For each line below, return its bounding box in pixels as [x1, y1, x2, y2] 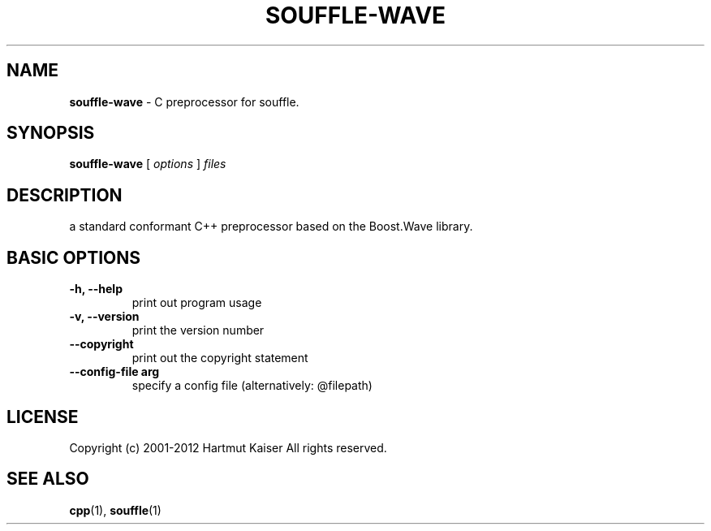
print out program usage [131, 296, 262, 310]
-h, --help [69, 282, 123, 296]
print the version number [131, 323, 265, 338]
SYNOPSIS [6, 123, 95, 144]
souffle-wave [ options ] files [69, 157, 226, 171]
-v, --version [69, 309, 140, 324]
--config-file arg [69, 365, 160, 379]
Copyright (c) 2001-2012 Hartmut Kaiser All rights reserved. [69, 440, 387, 455]
